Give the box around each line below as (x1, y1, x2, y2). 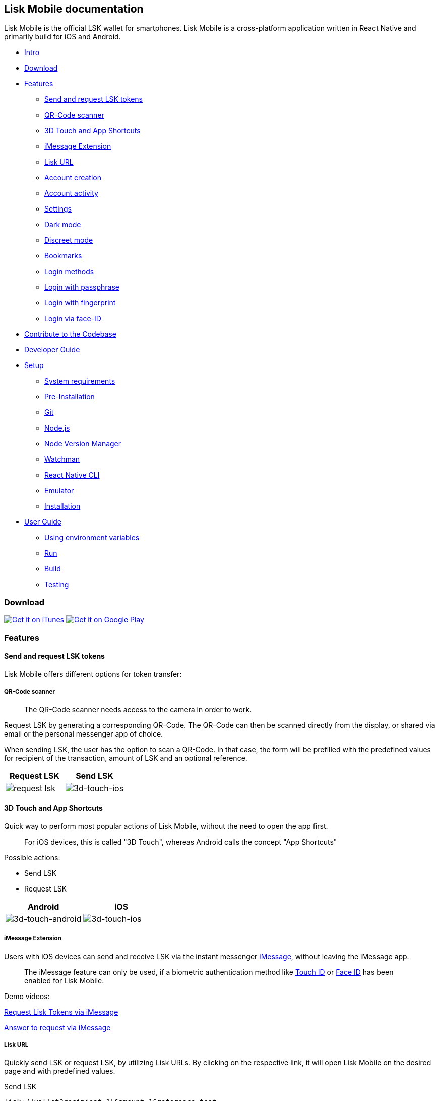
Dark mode (44, 220, 81, 229)
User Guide (24, 517, 62, 527)
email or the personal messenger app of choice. (4, 729, 163, 738)
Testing (44, 580, 69, 589)
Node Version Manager (44, 439, 121, 448)
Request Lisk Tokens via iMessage (4, 1007, 118, 1016)
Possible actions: (4, 853, 60, 862)
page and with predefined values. (4, 1067, 115, 1076)
